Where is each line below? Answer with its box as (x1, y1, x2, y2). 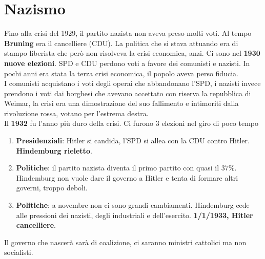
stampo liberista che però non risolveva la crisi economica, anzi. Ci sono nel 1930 (4, 48, 260, 58)
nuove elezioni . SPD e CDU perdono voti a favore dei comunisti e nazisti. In (4, 57, 250, 68)
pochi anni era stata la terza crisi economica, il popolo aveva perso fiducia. (4, 68, 238, 78)
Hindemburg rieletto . (16, 145, 92, 156)
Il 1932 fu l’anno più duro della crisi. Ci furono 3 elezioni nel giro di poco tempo (4, 118, 259, 128)
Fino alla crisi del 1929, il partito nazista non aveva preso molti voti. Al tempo (4, 28, 252, 38)
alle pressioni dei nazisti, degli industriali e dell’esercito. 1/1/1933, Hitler (16, 209, 253, 220)
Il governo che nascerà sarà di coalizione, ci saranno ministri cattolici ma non (4, 236, 247, 247)
